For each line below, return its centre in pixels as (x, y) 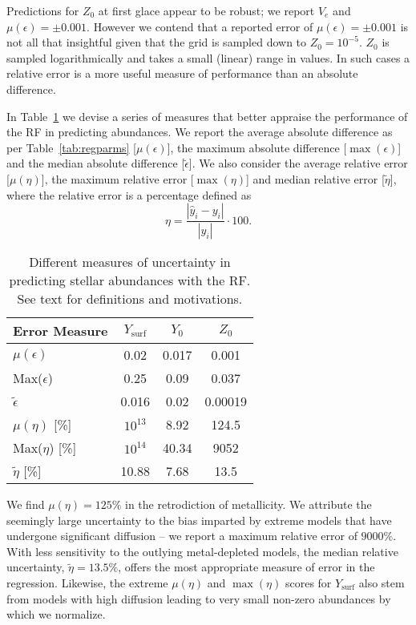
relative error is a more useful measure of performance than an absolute (182, 73)
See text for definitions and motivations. (130, 298)
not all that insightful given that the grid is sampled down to (157, 42)
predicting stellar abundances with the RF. (130, 280)
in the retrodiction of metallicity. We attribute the (248, 504)
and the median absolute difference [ (96, 163)
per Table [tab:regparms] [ (72, 147)
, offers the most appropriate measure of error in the (246, 567)
